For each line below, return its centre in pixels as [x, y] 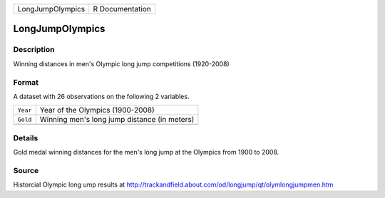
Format [26, 82]
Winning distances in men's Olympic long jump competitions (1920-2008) [121, 63]
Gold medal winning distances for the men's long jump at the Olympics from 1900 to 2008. [146, 152]
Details [26, 137]
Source [26, 170]
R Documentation [122, 9]
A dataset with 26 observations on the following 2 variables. [101, 96]
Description [34, 50]
